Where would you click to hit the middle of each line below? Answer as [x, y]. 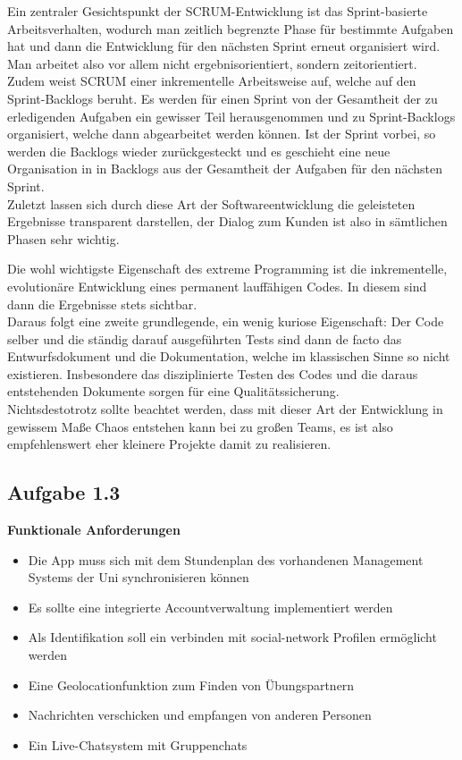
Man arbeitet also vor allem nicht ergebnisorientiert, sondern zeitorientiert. [212, 63]
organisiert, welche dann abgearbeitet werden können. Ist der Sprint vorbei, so [222, 134]
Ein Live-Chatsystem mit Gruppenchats [138, 744]
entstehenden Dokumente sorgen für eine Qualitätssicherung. [173, 391]
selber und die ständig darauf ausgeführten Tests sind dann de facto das [205, 338]
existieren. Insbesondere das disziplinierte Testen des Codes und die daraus [213, 373]
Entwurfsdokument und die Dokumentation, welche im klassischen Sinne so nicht [229, 356]
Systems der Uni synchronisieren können [139, 577]
